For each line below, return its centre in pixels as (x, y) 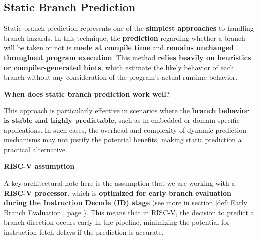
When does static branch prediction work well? (87, 93)
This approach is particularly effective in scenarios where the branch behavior (127, 110)
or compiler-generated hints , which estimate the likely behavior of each (119, 67)
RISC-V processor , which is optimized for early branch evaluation (118, 192)
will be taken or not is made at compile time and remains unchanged (119, 48)
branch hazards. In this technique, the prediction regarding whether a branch (125, 38)
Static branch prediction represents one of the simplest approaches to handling (129, 28)
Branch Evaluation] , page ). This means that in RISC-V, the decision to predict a (129, 212)
